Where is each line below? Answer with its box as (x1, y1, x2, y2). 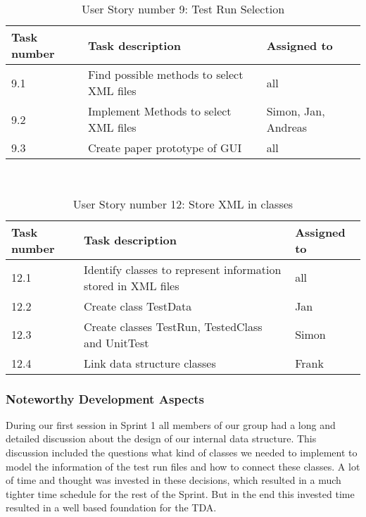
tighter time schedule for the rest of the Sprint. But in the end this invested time (6, 486, 355, 501)
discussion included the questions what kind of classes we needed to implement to (6, 445, 358, 459)
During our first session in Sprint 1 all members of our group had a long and (6, 417, 336, 432)
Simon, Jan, (266, 103, 325, 119)
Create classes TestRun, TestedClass (83, 318, 263, 335)
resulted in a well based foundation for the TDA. (6, 500, 217, 515)
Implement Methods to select (87, 103, 232, 119)
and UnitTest (83, 334, 149, 351)
